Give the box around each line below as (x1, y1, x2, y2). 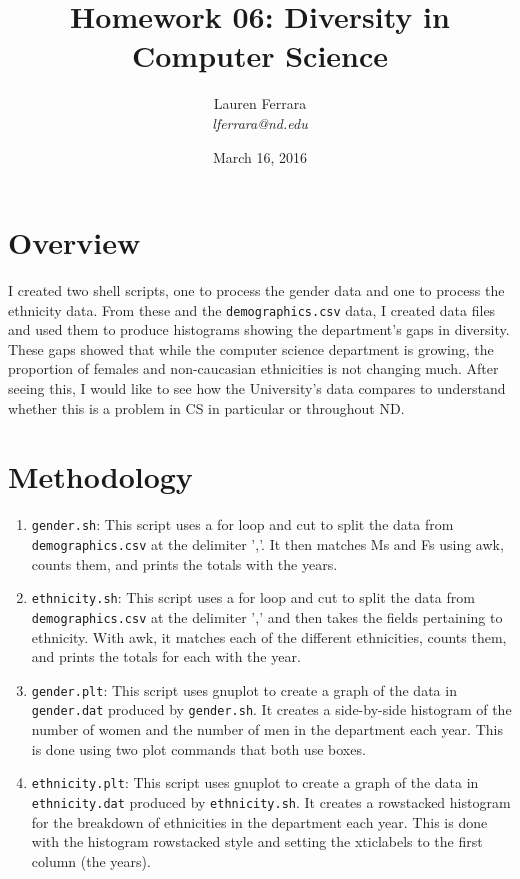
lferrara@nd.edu (212, 112, 308, 133)
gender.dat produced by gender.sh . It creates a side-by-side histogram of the (31, 699, 512, 720)
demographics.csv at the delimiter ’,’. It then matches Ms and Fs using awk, (31, 534, 504, 555)
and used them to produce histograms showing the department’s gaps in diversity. (8, 319, 510, 340)
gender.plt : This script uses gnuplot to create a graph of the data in (31, 679, 457, 700)
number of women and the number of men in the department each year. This (31, 719, 503, 740)
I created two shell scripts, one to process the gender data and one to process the (8, 280, 505, 301)
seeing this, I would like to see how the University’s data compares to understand (8, 378, 506, 399)
